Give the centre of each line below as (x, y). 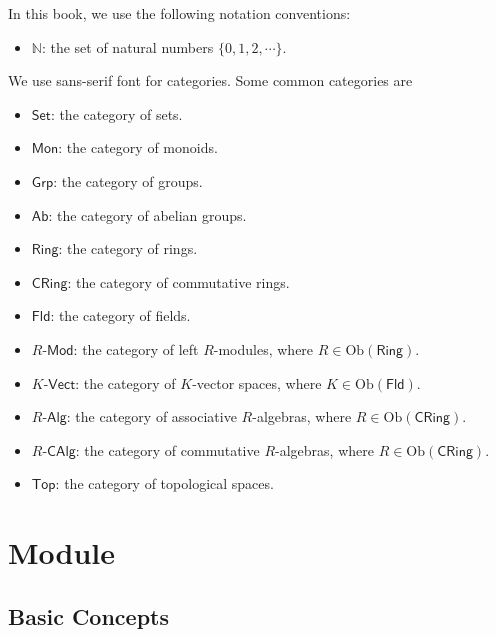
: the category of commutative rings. (178, 281)
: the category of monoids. (138, 147)
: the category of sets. (116, 113)
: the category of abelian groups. (147, 214)
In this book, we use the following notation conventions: (179, 13)
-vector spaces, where (257, 382)
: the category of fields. (120, 315)
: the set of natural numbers (127, 46)
